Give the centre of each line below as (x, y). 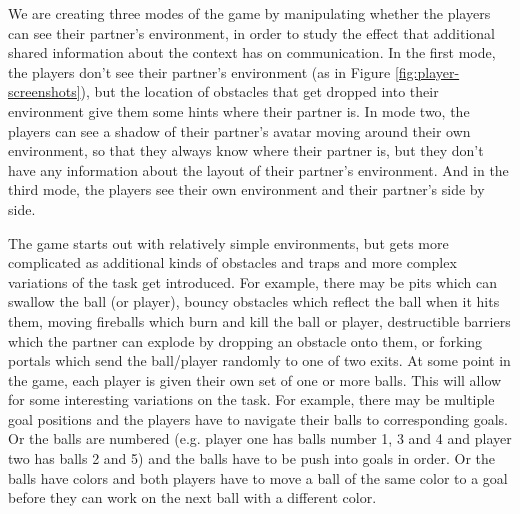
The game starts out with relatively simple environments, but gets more (228, 242)
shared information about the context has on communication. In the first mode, (252, 52)
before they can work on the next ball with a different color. (192, 497)
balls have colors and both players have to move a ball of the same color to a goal (258, 477)
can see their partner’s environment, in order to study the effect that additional (251, 32)
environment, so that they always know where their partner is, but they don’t (246, 150)
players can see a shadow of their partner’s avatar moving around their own (239, 130)
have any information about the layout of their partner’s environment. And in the (258, 169)
